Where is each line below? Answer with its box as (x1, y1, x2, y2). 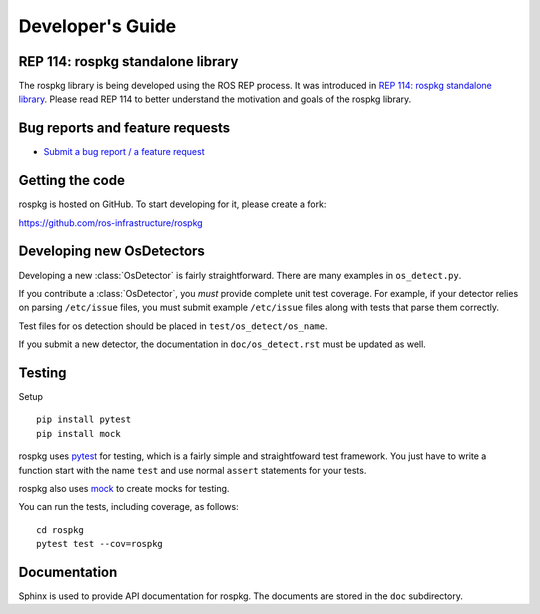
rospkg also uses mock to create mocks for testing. (18, 482, 230, 494)
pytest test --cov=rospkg (36, 538, 164, 550)
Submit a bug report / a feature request (43, 146, 205, 158)
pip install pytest (36, 414, 132, 425)
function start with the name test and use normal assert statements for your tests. (18, 464, 367, 476)
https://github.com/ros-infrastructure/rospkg (18, 216, 204, 229)
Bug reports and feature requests (18, 120, 231, 137)
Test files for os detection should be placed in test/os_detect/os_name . (18, 320, 328, 332)
